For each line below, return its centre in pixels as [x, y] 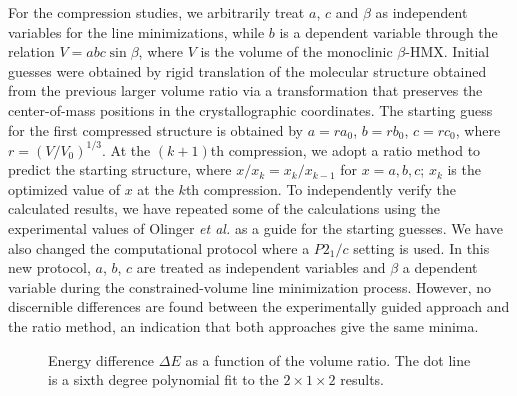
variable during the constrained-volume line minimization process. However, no [250, 286]
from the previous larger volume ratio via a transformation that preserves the [245, 90]
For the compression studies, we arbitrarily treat [156, 12]
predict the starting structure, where [120, 169]
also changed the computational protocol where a [159, 247]
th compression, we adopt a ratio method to [345, 149]
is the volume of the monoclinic [296, 51]
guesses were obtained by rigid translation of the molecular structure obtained [247, 70]
